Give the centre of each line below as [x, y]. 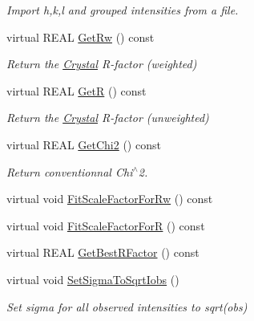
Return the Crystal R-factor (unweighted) [108, 118]
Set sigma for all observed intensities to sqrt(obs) [127, 306]
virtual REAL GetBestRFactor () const [103, 252]
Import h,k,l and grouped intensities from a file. [123, 10]
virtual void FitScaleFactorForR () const [106, 225]
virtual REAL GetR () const [77, 90]
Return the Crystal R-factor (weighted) [102, 64]
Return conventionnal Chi [70, 171]
